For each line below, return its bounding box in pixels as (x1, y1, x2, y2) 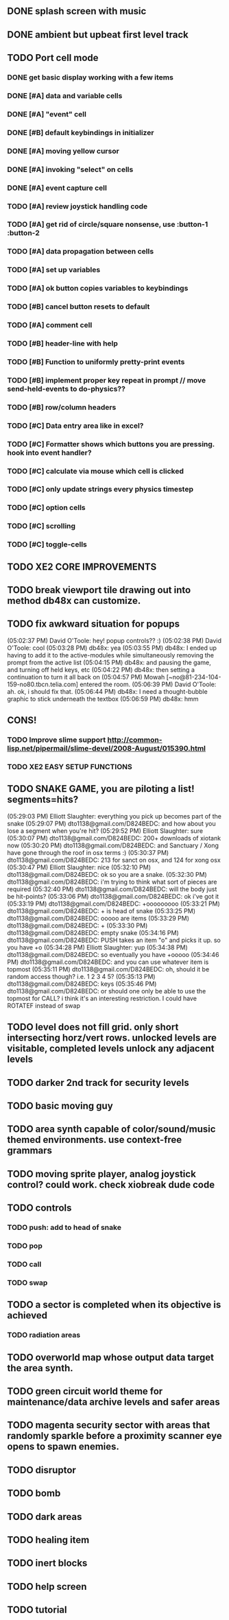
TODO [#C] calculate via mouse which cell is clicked (7, 466, 184, 476)
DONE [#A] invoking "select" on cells (7, 165, 134, 174)
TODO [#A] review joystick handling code (7, 202, 148, 211)
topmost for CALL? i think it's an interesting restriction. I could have (7, 994, 197, 1002)
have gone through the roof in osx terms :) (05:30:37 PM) (7, 848, 169, 856)
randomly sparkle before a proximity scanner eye (7, 1430, 223, 1442)
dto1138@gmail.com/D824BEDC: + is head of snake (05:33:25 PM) (7, 906, 196, 915)
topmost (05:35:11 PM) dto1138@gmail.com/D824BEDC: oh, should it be (7, 965, 210, 973)
